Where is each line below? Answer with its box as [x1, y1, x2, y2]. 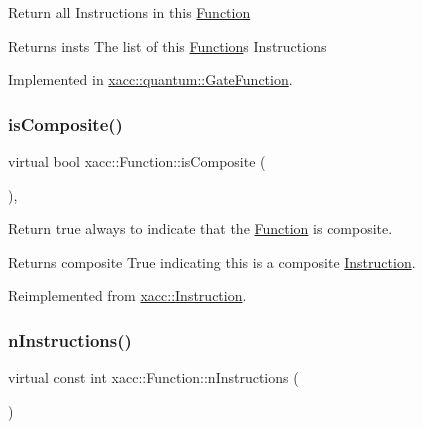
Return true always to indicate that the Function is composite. [8, 218, 393, 239]
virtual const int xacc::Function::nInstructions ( [8, 367, 299, 388]
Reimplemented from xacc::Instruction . [8, 285, 247, 306]
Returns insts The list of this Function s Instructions [8, 35, 327, 56]
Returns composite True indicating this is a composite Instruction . [8, 251, 416, 272]
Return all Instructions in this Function [8, 2, 251, 22]
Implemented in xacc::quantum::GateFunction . [8, 69, 293, 90]
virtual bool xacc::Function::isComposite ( [8, 151, 266, 171]
